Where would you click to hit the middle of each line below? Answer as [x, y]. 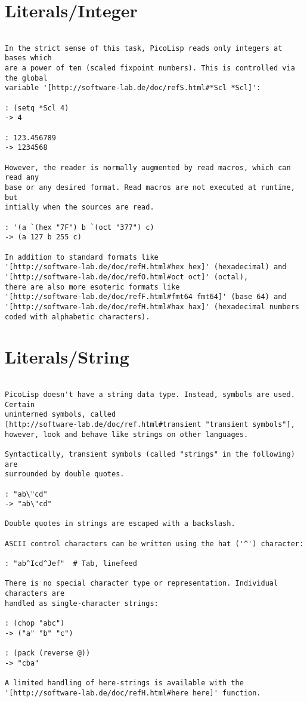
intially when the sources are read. [80, 207]
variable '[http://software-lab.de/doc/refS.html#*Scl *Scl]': [133, 88]
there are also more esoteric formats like [92, 287]
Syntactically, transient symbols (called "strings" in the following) [150, 454]
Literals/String [67, 357]
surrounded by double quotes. [65, 474]
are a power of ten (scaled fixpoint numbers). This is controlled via [150, 68]
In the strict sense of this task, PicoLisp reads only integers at [144, 48]
